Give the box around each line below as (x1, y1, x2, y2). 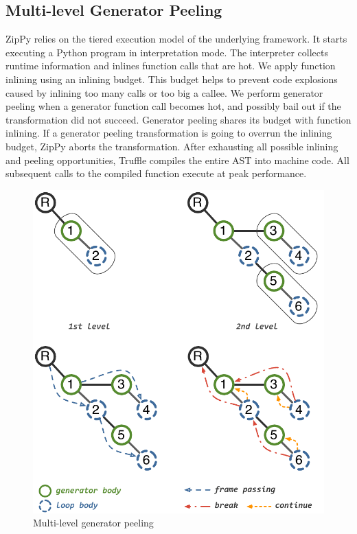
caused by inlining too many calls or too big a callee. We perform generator (5, 85, 323, 100)
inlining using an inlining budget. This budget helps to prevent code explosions (5, 71, 338, 86)
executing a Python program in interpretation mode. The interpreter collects (5, 45, 328, 59)
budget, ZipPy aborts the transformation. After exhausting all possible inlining (5, 139, 338, 153)
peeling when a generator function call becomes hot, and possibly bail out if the (5, 99, 341, 113)
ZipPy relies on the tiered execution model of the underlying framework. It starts (5, 32, 347, 46)
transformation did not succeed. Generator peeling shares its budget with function (5, 112, 352, 126)
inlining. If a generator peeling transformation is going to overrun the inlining (5, 126, 332, 140)
